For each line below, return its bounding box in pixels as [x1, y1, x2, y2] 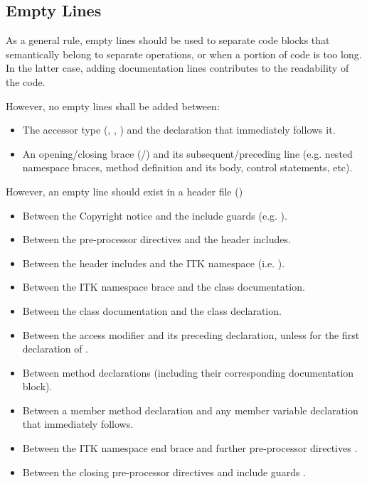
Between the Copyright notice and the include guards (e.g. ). [22, 208, 287, 222]
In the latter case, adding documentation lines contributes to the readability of [6, 60, 349, 75]
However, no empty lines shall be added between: [6, 98, 220, 113]
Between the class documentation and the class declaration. [22, 303, 282, 318]
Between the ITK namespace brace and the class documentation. [22, 279, 305, 294]
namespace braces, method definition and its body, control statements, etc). [22, 160, 353, 175]
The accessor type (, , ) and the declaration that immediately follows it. [22, 122, 336, 137]
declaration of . [22, 341, 89, 356]
